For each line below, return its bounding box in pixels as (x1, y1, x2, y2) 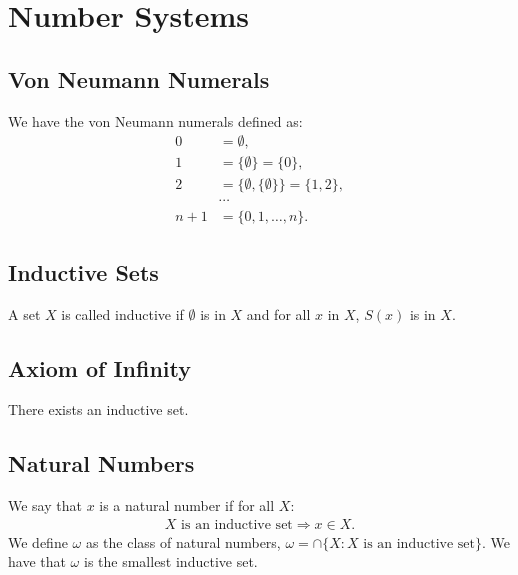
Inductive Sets (8, 256, 159, 287)
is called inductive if (61, 303, 184, 324)
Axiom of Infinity (8, 352, 191, 383)
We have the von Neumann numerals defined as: (8, 110, 303, 131)
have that (8, 551, 66, 572)
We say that (8, 495, 82, 516)
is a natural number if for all (99, 495, 275, 516)
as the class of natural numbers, (85, 531, 281, 552)
